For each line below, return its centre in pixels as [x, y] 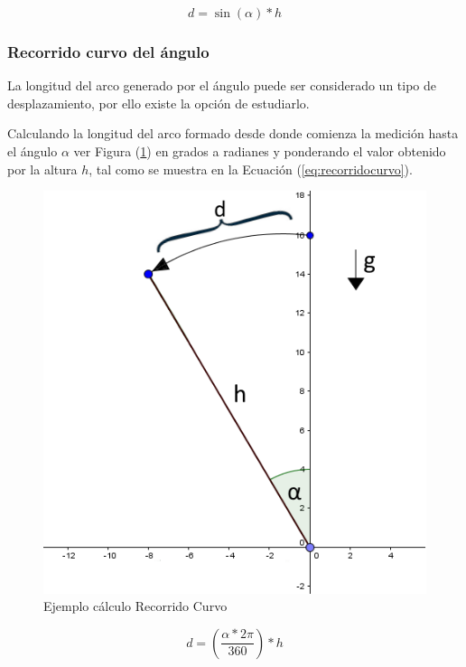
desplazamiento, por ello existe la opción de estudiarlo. [158, 103]
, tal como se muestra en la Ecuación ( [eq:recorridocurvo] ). [251, 169]
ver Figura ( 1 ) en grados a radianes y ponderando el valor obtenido [260, 151]
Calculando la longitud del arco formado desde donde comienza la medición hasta [233, 133]
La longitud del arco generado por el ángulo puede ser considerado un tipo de [222, 85]
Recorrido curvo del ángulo [108, 51]
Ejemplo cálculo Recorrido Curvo [135, 606]
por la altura [42, 169]
